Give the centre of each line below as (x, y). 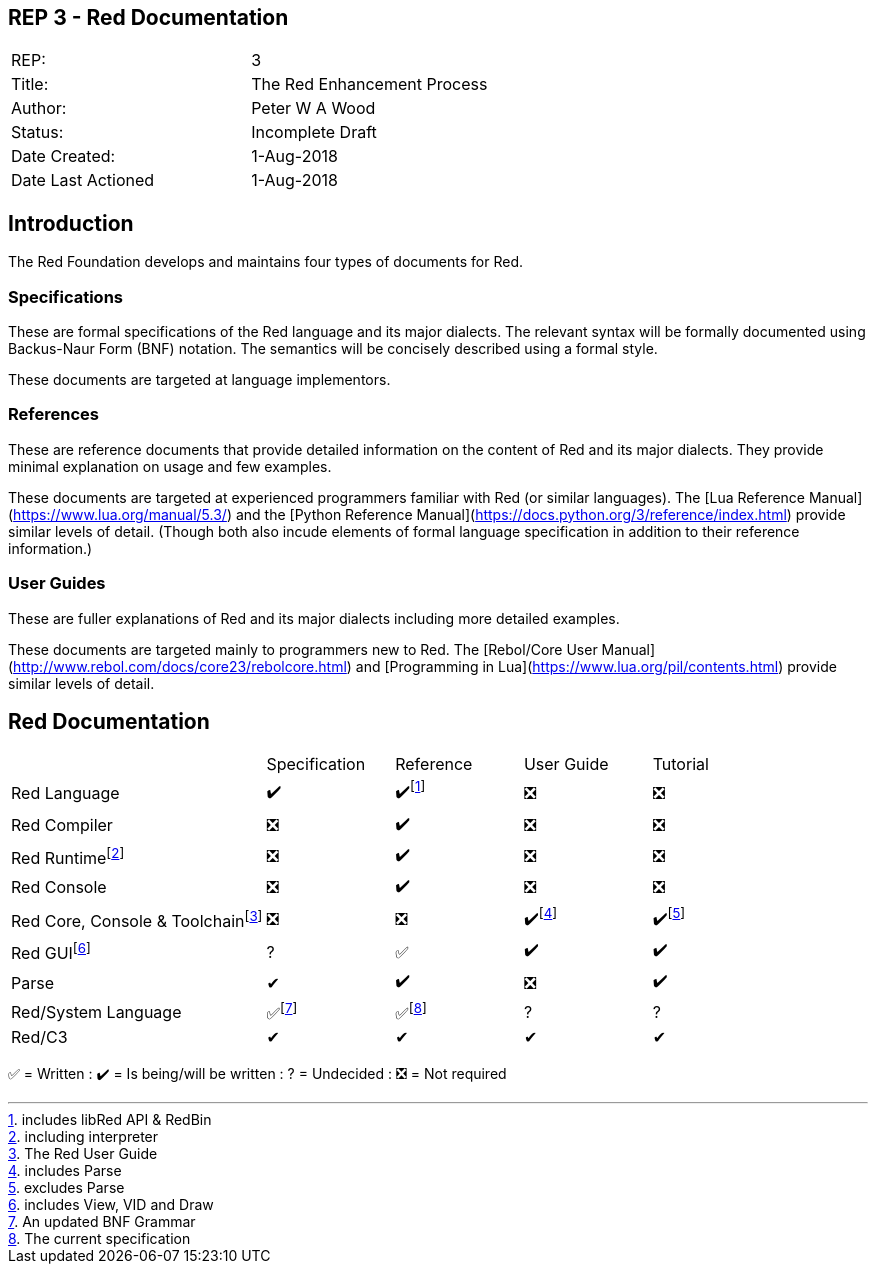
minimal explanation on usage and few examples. (170, 466)
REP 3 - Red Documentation (148, 17)
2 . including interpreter (83, 1137)
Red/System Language (96, 1011)
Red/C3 (39, 1037)
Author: (39, 108)
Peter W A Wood (313, 108)
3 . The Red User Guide (83, 1154)
